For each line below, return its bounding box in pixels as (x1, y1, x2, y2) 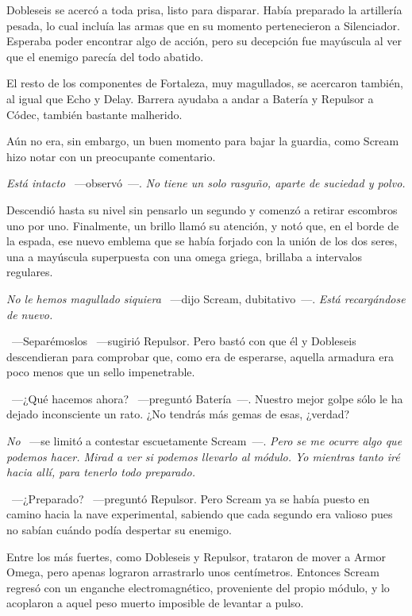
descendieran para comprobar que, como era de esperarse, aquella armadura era (6, 348, 394, 364)
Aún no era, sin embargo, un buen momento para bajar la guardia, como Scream (6, 133, 399, 149)
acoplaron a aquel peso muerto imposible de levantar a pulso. (6, 595, 304, 611)
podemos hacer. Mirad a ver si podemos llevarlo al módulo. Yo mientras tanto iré (6, 448, 400, 464)
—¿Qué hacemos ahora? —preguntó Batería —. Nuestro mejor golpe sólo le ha (11, 390, 403, 406)
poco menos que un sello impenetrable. (6, 364, 195, 380)
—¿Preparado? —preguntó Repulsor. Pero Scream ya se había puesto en (11, 490, 370, 506)
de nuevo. (6, 306, 53, 322)
